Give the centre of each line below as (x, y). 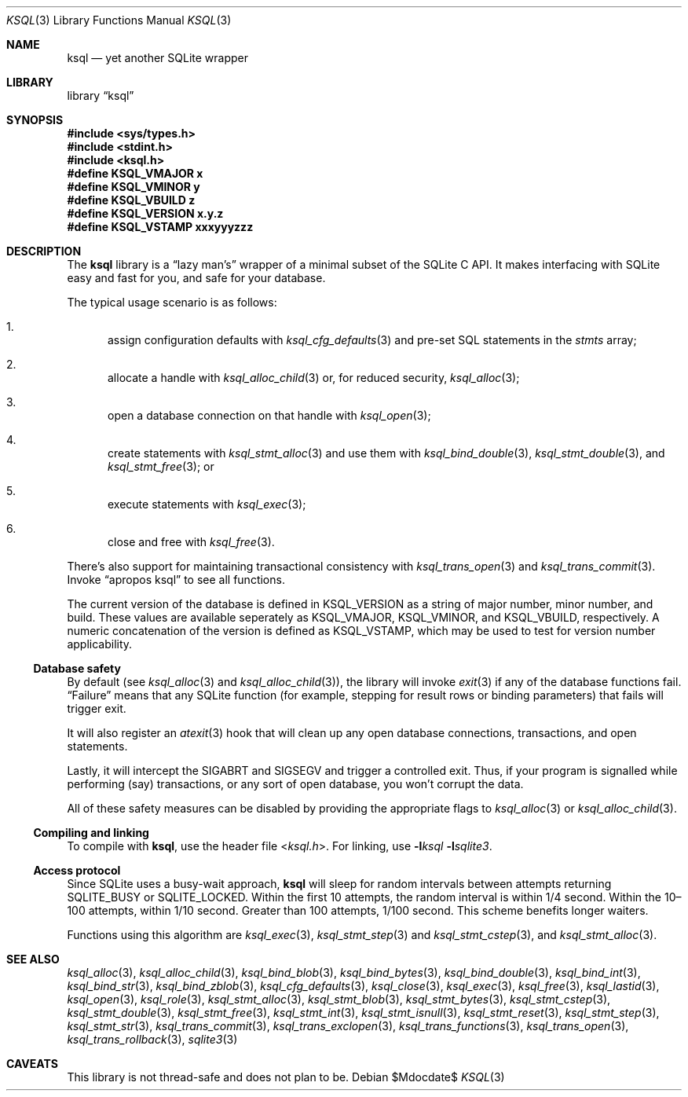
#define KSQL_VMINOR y (134, 187)
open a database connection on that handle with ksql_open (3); (269, 415)
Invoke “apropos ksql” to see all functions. (176, 580)
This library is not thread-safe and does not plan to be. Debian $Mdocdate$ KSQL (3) (286, 1077)
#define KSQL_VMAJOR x (135, 173)
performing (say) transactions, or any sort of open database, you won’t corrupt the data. (295, 784)
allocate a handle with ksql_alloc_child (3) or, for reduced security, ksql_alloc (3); (314, 378)
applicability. (100, 644)
